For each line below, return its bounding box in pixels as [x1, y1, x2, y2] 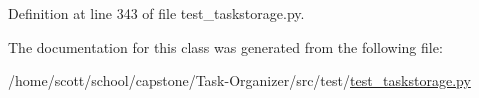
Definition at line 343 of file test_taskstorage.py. [8, 3, 305, 23]
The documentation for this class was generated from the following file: [8, 36, 443, 57]
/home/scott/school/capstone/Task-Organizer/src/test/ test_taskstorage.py [8, 70, 471, 91]
